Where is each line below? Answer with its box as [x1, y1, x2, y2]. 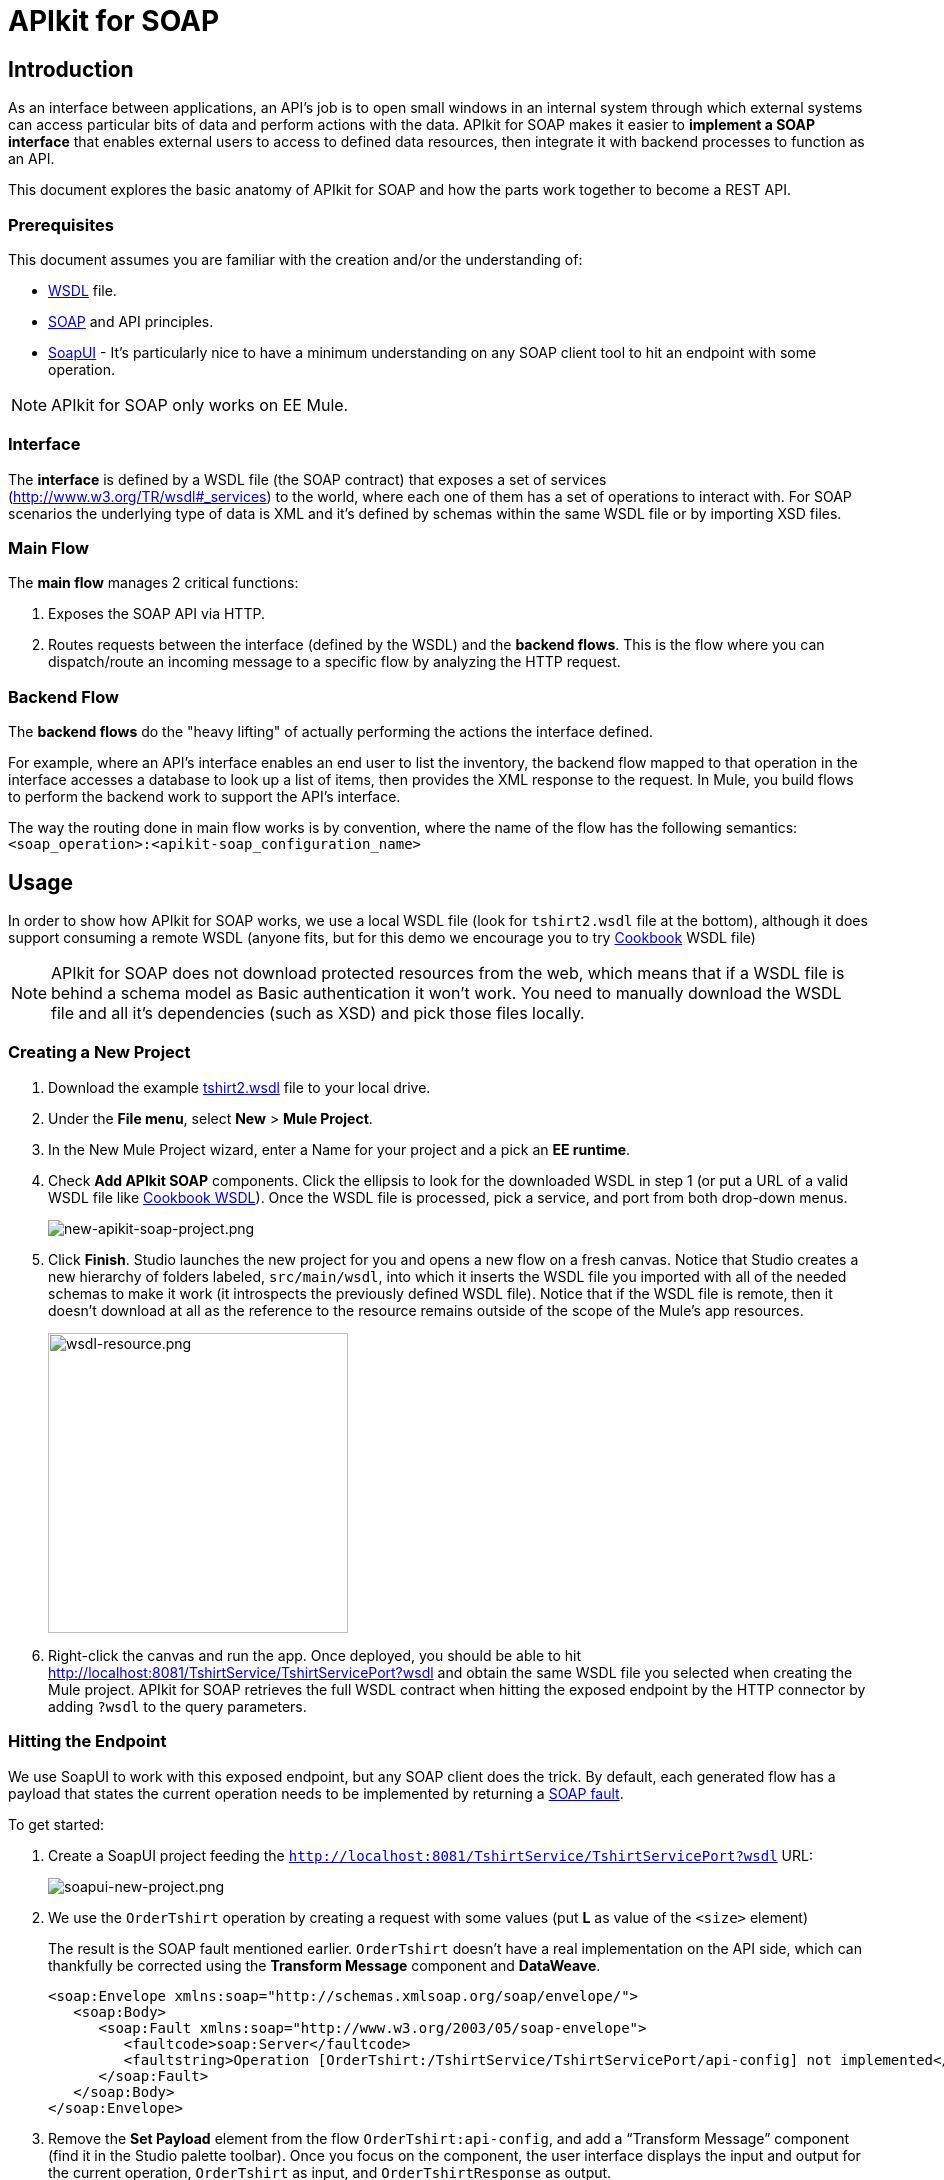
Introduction [8, 56, 134, 82]
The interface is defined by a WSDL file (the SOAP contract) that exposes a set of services [8, 470, 607, 488]
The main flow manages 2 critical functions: [8, 574, 299, 592]
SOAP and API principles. [48, 312, 214, 330]
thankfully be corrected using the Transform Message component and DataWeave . [48, 1956, 601, 1974]
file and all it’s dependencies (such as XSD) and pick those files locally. [51, 1003, 585, 1024]
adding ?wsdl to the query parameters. [48, 1697, 307, 1715]
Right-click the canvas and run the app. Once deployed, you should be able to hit [48, 1646, 582, 1664]
